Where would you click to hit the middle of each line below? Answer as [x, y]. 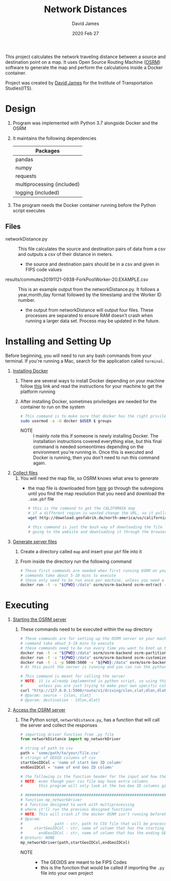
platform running [38, 392]
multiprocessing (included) [47, 184]
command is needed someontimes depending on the [88, 447]
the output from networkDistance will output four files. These [89, 310]
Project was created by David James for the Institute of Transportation [79, 83]
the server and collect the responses [59, 725]
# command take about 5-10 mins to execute [67, 643]
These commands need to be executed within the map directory [86, 629]
